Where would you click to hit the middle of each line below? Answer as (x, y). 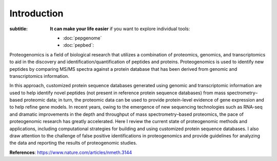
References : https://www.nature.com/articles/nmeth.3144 (71, 152)
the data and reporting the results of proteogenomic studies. (73, 143)
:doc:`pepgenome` (82, 38)
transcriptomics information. (39, 76)
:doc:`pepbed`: (78, 45)
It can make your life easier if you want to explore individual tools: (120, 29)
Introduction (36, 13)
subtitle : (19, 29)
